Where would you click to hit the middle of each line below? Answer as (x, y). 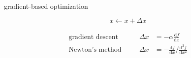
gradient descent (93, 37)
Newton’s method (95, 50)
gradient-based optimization (46, 6)
